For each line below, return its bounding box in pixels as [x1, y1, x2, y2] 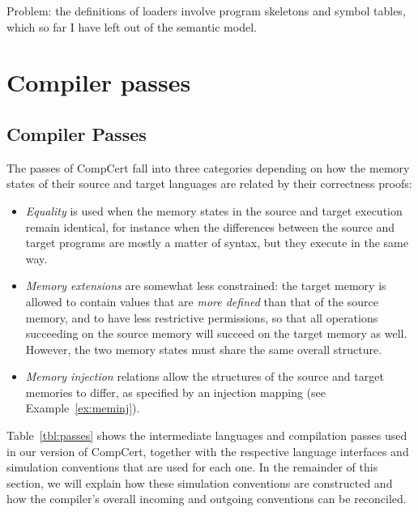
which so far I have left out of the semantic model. [6, 18, 257, 35]
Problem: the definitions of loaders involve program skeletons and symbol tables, [6, 2, 406, 19]
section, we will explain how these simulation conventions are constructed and [6, 474, 393, 491]
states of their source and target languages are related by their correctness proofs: [6, 175, 412, 192]
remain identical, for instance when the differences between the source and [25, 218, 395, 235]
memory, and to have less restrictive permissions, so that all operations [25, 309, 378, 326]
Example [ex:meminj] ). [25, 399, 140, 416]
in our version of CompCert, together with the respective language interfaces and [6, 442, 409, 459]
